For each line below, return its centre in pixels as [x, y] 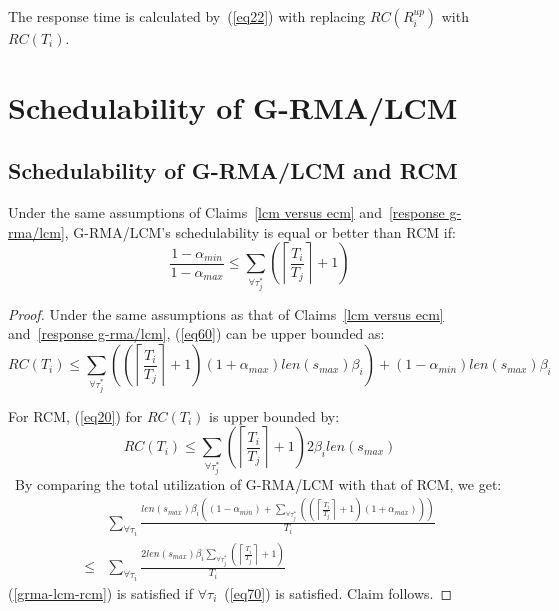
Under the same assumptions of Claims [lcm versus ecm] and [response [226, 212]
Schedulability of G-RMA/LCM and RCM [233, 170]
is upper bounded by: [274, 415]
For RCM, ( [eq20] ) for [75, 415]
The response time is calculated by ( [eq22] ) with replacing [187, 16]
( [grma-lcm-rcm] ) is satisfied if [101, 592]
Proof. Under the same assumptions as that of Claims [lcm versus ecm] [226, 313]
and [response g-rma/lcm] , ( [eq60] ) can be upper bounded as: [196, 333]
